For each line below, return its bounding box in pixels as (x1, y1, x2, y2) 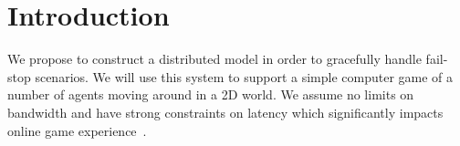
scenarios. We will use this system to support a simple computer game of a (35, 67, 454, 86)
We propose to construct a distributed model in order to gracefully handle (7, 49, 422, 68)
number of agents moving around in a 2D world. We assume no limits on (7, 85, 414, 104)
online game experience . (7, 120, 147, 140)
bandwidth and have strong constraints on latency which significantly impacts (7, 102, 444, 121)
